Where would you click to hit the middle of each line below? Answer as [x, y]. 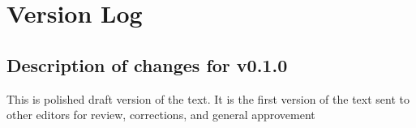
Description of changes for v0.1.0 [147, 64]
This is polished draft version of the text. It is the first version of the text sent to [208, 98]
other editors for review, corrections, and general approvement [161, 115]
